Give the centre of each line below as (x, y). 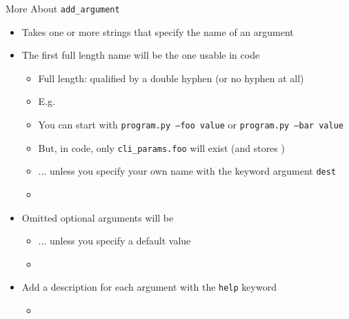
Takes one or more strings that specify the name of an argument (158, 31)
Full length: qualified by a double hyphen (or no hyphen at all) (171, 78)
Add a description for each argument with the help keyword (149, 287)
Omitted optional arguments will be (98, 217)
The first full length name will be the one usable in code (141, 55)
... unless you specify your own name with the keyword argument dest (187, 171)
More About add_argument (63, 8)
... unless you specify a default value (114, 241)
